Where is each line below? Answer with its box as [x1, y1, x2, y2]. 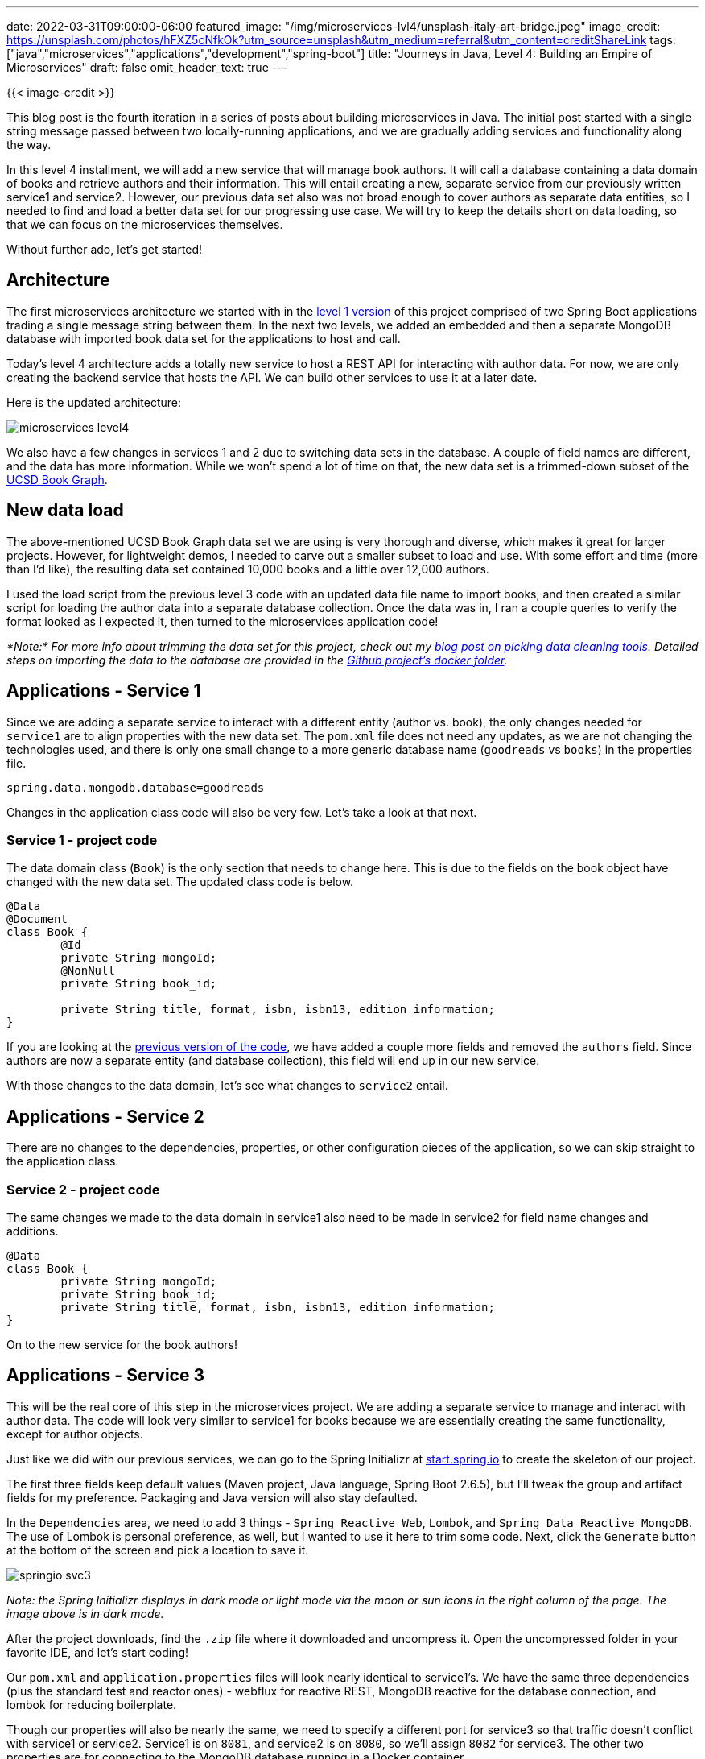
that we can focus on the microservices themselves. [6, 217, 283, 231]
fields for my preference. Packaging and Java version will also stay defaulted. [6, 1490, 418, 1504]
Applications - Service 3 [6, 1365, 204, 1386]
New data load [6, 500, 124, 521]
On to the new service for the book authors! [6, 1337, 238, 1351]
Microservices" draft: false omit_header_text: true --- [6, 60, 288, 74]
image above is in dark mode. [6, 1606, 164, 1620]
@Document [6, 913, 68, 926]
